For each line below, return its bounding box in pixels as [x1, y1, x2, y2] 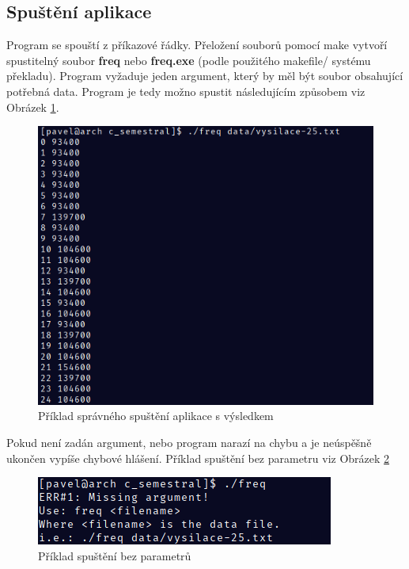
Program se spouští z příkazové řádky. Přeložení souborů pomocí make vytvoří [6, 36, 388, 53]
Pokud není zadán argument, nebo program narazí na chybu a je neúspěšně [6, 433, 372, 450]
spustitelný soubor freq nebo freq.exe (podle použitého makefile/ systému [6, 52, 371, 68]
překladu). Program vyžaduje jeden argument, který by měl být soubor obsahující [6, 67, 403, 84]
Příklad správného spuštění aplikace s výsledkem [38, 407, 274, 424]
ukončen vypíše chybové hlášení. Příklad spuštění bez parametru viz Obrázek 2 [6, 449, 390, 466]
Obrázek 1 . [6, 98, 59, 115]
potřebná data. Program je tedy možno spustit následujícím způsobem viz [6, 82, 365, 99]
